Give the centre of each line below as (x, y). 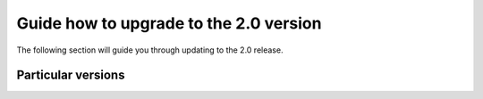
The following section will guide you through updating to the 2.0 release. (150, 50)
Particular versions (71, 75)
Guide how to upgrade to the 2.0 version (169, 23)
